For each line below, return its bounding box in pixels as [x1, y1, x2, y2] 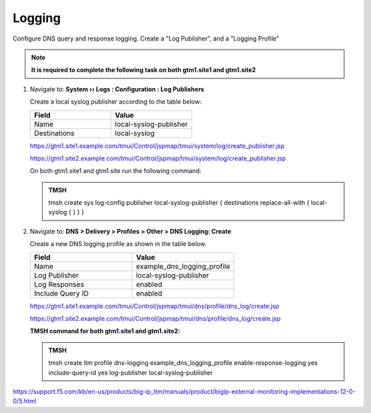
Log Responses [34, 279, 85, 289]
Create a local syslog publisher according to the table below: [30, 98, 202, 106]
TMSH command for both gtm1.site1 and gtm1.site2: [30, 327, 181, 335]
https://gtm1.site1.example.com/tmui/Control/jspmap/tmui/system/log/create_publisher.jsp [30, 142, 285, 150]
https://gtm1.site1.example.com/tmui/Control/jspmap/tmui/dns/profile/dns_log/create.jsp [30, 302, 280, 310]
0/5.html [12, 397, 37, 405]
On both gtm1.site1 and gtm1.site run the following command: [30, 167, 202, 175]
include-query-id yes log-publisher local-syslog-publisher [48, 368, 213, 377]
